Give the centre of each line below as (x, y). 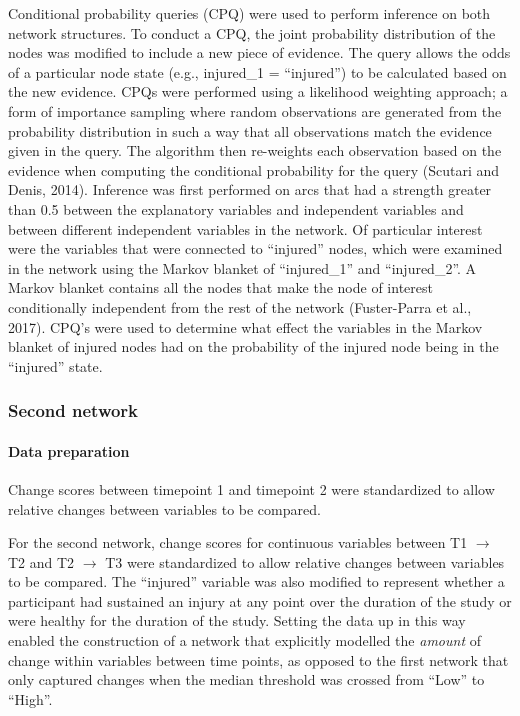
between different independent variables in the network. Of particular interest (245, 228)
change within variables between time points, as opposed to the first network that (258, 659)
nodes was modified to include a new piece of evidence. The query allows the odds (259, 52)
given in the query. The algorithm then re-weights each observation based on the (255, 150)
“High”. (30, 698)
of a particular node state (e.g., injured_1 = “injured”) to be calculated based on (257, 71)
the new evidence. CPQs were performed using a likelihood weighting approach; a (258, 91)
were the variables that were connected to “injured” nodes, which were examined (255, 248)
